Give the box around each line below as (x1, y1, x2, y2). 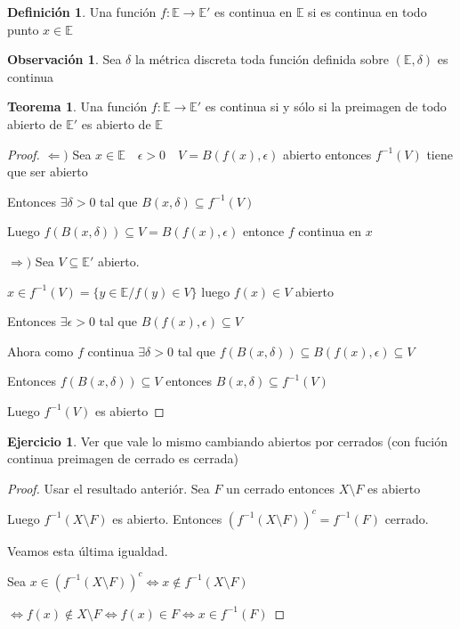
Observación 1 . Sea (7, 50, 122, 69)
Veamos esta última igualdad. (7, 541, 168, 560)
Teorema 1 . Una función (7, 97, 148, 116)
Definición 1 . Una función (7, 3, 157, 20)
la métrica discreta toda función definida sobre (134, 50, 389, 69)
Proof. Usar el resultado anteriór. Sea (7, 478, 210, 497)
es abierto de (81, 114, 151, 133)
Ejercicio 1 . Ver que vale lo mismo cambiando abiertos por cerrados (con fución (7, 431, 448, 450)
